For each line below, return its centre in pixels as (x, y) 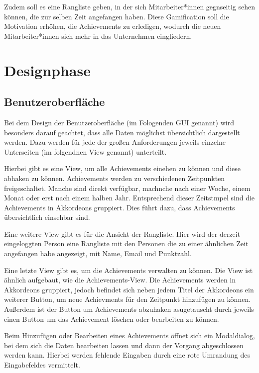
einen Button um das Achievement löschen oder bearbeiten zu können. (112, 319)
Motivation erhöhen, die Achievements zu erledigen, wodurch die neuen (113, 26)
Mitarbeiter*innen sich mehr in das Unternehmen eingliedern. (98, 36)
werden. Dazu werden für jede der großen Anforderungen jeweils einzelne (115, 142)
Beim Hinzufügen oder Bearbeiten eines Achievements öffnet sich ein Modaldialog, (129, 335)
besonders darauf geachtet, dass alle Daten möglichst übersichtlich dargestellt (122, 132)
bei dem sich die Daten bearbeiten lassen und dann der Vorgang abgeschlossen (124, 345)
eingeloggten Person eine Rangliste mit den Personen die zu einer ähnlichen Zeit (126, 243)
